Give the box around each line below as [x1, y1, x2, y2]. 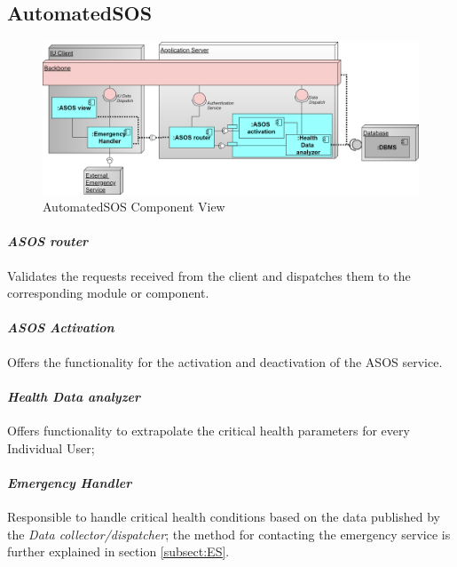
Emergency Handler [7, 473, 132, 491]
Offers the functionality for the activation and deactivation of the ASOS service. [7, 352, 443, 371]
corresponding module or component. [7, 283, 209, 302]
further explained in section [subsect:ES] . [7, 542, 230, 561]
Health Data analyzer [7, 387, 141, 405]
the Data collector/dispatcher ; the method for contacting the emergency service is [7, 524, 451, 543]
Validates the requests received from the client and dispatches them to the [7, 266, 411, 284]
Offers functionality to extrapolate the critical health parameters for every [7, 420, 410, 439]
